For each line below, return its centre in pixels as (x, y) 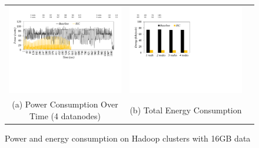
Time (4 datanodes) (65, 115)
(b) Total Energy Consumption (186, 110)
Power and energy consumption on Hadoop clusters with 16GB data (128, 138)
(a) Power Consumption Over (65, 104)
